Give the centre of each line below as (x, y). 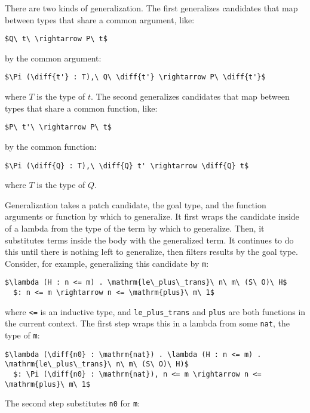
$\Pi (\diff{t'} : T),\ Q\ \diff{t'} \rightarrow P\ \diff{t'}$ (135, 77)
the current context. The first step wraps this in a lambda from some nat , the (148, 323)
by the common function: (51, 146)
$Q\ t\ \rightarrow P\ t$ (56, 39)
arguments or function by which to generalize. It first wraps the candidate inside (152, 216)
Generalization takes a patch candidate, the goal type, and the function (136, 204)
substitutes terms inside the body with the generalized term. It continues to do (149, 240)
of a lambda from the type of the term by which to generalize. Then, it (135, 228)
